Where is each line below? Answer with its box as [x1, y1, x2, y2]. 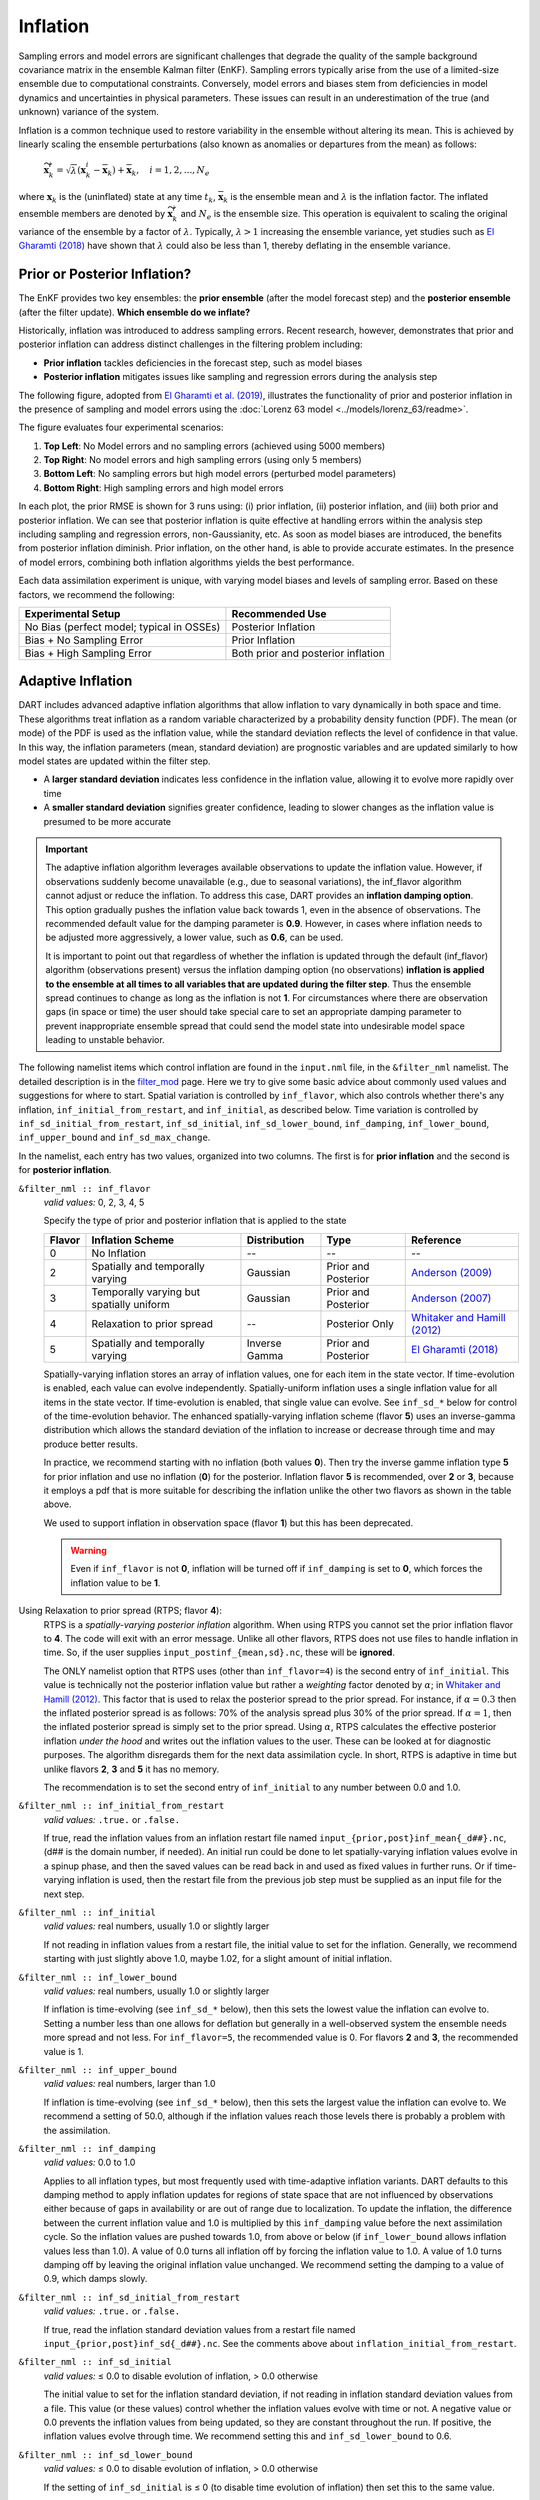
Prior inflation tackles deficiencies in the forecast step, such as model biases [43, 356, 363, 369]
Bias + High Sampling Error [24, 646, 152, 660]
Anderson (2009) [411, 1265, 493, 1279]
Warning [70, 1545, 107, 1557]
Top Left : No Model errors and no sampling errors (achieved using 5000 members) [43, 440, 386, 452]
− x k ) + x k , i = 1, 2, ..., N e [93, 165, 210, 178]
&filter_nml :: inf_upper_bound [18, 2064, 177, 2075]
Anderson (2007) [411, 1291, 492, 1305]
